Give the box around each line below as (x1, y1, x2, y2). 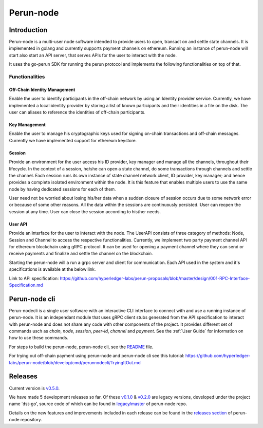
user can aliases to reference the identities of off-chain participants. (9, 109, 146, 115)
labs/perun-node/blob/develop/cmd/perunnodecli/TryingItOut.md (9, 359, 141, 365)
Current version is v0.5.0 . (9, 385, 60, 391)
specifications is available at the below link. (9, 266, 96, 272)
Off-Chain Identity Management (9, 87, 75, 93)
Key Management (9, 122, 46, 128)
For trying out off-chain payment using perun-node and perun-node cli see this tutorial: (9, 353, 185, 359)
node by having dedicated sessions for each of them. (9, 186, 116, 192)
